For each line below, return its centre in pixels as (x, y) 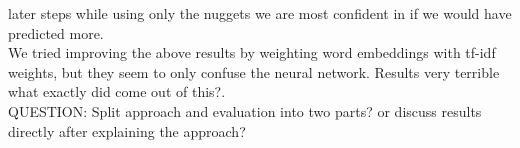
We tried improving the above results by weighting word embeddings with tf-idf (252, 52)
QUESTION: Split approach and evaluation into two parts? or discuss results (245, 110)
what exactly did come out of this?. (117, 91)
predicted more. (56, 32)
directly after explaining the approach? (127, 130)
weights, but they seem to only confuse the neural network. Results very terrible (254, 71)
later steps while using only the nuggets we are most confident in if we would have (260, 13)
